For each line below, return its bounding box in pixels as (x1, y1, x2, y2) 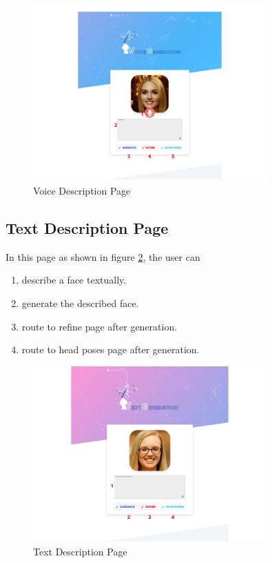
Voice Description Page (33, 183, 131, 197)
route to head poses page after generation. (21, 342, 200, 357)
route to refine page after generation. (21, 319, 178, 333)
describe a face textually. (21, 273, 127, 287)
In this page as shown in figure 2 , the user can (6, 249, 200, 264)
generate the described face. (21, 295, 139, 310)
